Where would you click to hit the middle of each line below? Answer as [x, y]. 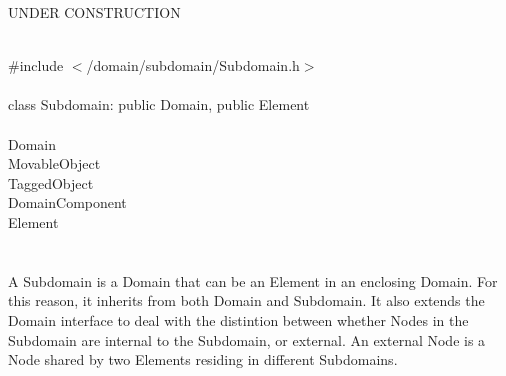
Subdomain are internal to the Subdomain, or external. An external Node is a [247, 339]
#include [36, 65]
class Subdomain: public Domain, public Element [159, 104]
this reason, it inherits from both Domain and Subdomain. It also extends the [246, 300]
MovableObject [54, 163]
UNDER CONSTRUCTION [94, 12]
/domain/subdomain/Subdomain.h [193, 65]
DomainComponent [67, 202]
